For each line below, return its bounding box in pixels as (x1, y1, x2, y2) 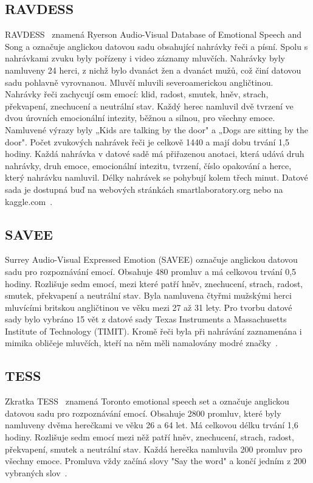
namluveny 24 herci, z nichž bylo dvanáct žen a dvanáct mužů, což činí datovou (5, 63, 301, 76)
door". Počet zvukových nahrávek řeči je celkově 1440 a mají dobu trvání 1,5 (5, 135, 289, 148)
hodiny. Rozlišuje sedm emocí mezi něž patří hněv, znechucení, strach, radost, (5, 431, 294, 443)
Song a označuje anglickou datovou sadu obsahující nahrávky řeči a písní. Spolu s (5, 40, 308, 52)
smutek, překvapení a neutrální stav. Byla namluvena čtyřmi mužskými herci (5, 289, 292, 302)
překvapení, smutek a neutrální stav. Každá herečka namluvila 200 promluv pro (5, 442, 303, 455)
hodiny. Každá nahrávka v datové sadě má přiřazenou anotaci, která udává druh (5, 147, 304, 160)
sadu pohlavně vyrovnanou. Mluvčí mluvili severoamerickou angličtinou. (5, 75, 273, 88)
